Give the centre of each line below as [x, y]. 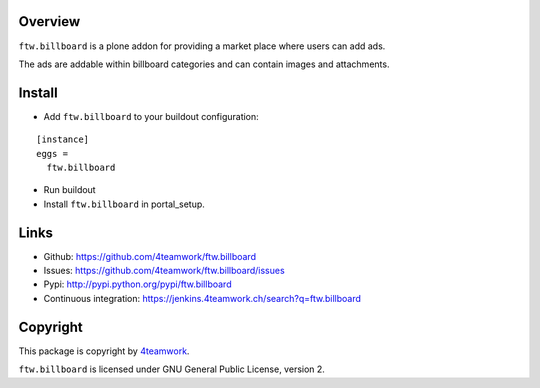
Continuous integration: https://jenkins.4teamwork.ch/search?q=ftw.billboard [202, 298]
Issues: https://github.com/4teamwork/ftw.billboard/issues [164, 271]
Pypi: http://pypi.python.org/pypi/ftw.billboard [137, 284]
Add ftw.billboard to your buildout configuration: [151, 116]
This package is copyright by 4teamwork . [104, 351]
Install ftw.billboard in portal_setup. [124, 204]
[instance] [63, 139]
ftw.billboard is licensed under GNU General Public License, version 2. [171, 369]
